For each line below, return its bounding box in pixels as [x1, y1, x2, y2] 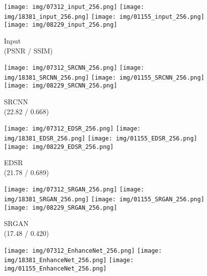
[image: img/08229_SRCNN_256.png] [4, 82, 118, 90]
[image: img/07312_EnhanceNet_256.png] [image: [4, 247, 162, 254]
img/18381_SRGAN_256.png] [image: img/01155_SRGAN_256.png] [4, 196, 205, 203]
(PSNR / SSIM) [4, 45, 53, 55]
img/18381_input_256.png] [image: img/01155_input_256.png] [4, 13, 205, 20]
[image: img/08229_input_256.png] [4, 21, 118, 29]
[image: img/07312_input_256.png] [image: [4, 3, 144, 10]
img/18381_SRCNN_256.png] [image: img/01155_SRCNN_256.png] [4, 74, 205, 81]
